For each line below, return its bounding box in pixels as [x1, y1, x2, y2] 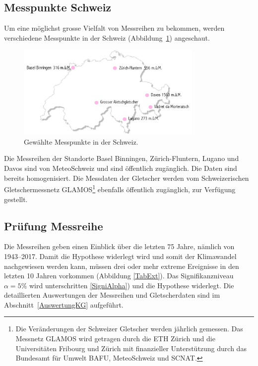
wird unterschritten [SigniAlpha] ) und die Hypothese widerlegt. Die [29, 280, 234, 290]
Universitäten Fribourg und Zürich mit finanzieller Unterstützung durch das [15, 343, 247, 353]
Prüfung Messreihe [4, 218, 103, 233]
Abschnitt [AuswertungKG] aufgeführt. [4, 299, 124, 310]
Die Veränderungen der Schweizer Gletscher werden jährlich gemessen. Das [15, 323, 243, 334]
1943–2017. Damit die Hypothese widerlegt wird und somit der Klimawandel [4, 251, 237, 261]
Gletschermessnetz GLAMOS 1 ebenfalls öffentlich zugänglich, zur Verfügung [4, 183, 236, 194]
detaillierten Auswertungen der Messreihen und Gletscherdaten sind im [4, 290, 220, 300]
